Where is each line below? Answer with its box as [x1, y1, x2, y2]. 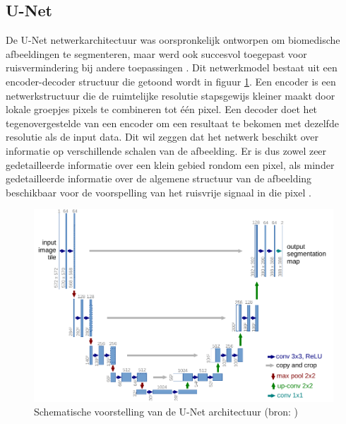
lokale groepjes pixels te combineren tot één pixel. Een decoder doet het [6, 102, 318, 117]
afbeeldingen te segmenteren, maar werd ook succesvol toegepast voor [6, 46, 307, 61]
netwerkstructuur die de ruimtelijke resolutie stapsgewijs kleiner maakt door [6, 88, 335, 102]
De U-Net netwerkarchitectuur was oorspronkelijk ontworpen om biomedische [6, 33, 340, 47]
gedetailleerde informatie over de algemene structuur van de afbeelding [6, 171, 312, 186]
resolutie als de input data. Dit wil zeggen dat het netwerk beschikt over [6, 129, 319, 144]
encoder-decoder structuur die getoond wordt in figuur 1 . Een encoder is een [6, 73, 336, 88]
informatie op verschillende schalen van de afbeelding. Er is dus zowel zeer [6, 143, 327, 158]
